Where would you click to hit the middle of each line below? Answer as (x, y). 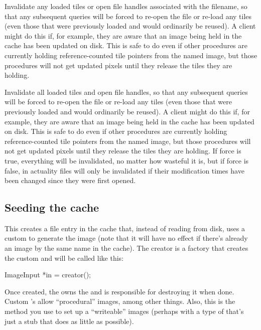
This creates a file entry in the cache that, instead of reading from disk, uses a (125, 228)
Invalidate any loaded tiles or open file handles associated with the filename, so (126, 6)
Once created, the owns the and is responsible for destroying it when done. (119, 291)
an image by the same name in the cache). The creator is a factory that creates (126, 248)
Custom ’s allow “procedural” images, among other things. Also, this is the (120, 301)
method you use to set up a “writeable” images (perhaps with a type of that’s (124, 311)
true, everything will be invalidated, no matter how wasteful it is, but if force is (127, 160)
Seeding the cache (52, 207)
